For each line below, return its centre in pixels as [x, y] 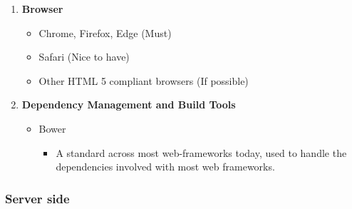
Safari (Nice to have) [84, 57]
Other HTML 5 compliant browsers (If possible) [144, 80]
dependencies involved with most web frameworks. [165, 167]
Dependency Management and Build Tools [129, 104]
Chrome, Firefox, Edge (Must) [105, 32]
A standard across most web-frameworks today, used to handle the [201, 152]
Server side [37, 198]
